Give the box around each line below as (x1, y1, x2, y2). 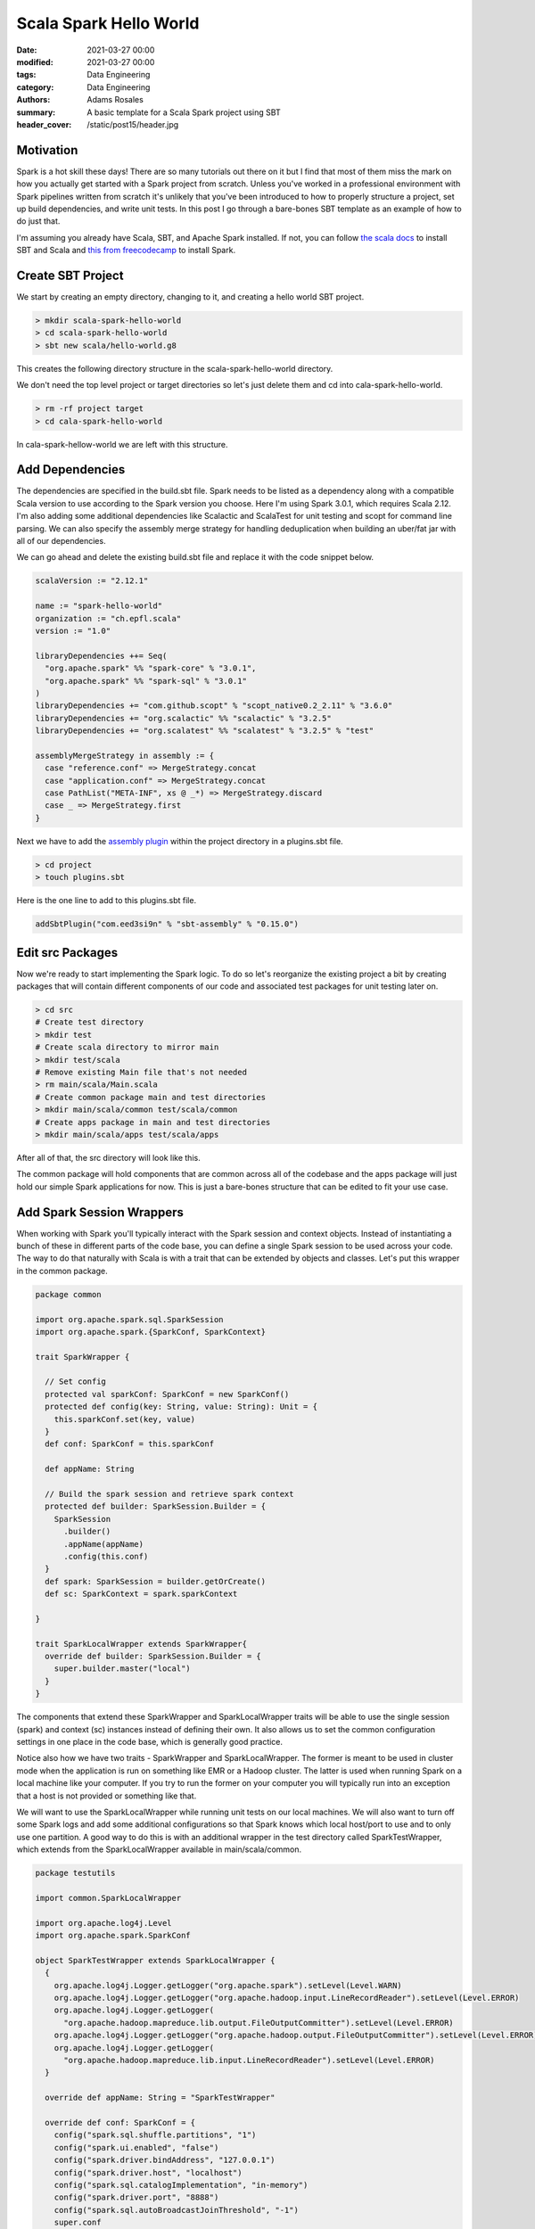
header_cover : (16, 119, 72, 129)
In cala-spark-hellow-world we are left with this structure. (16, 439, 228, 449)
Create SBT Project (16, 267, 124, 283)
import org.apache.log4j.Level (35, 1918, 173, 1928)
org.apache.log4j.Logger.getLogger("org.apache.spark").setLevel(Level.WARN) (53, 1980, 403, 1990)
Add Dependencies (16, 462, 126, 477)
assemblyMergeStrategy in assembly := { (35, 750, 214, 761)
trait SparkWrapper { (35, 1352, 130, 1361)
